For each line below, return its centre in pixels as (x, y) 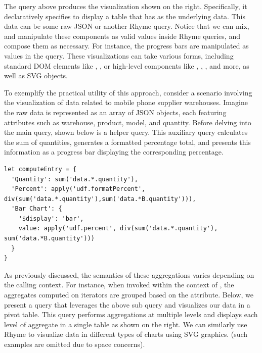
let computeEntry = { (40, 169)
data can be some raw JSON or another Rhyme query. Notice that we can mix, (127, 26)
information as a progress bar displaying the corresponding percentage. (114, 152)
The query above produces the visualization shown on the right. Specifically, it (126, 6)
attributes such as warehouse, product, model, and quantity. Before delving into (128, 122)
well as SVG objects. (36, 75)
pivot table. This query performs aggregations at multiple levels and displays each (131, 314)
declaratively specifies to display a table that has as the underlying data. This (125, 16)
